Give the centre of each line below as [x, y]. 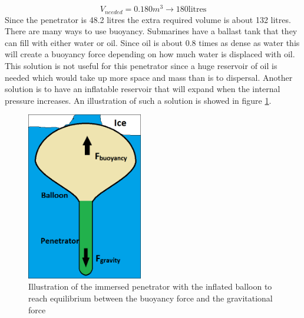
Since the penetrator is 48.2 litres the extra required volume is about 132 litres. [148, 19]
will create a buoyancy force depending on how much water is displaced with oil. [150, 54]
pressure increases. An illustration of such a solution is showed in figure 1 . [138, 100]
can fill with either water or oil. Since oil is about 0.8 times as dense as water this [152, 42]
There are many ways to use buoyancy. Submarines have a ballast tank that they [151, 31]
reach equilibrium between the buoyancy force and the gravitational [151, 298]
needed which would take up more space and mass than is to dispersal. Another [149, 77]
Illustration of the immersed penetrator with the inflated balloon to [150, 286]
